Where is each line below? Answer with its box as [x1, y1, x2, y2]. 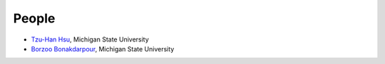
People [13, 11, 56, 26]
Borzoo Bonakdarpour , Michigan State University [31, 44, 175, 53]
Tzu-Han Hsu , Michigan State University [31, 35, 149, 44]
